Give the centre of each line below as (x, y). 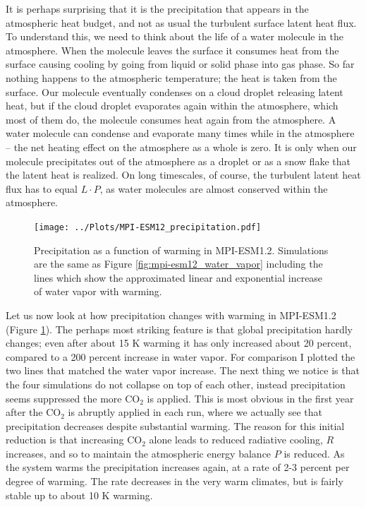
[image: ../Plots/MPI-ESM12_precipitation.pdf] (148, 227)
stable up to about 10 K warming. (79, 495)
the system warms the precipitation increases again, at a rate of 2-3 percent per (178, 467)
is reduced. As (314, 453)
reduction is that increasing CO (74, 440)
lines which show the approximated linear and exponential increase (178, 277)
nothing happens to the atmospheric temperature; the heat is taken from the (171, 77)
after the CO (33, 412)
